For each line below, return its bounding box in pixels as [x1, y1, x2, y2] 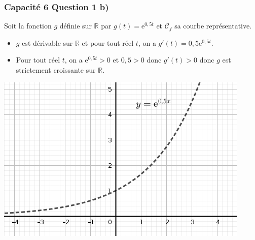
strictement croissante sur [16, 65, 96, 75]
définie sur [59, 20, 92, 31]
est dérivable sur [22, 37, 73, 48]
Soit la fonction [4, 20, 52, 31]
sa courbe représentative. [174, 20, 252, 31]
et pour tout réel [82, 37, 134, 48]
